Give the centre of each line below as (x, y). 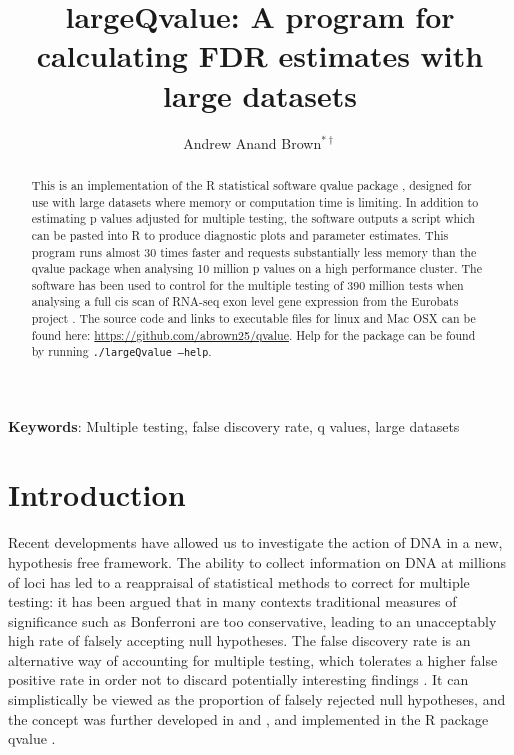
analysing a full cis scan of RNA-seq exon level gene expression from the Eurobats (245, 301)
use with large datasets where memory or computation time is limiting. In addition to (255, 201)
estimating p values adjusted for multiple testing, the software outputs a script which (253, 218)
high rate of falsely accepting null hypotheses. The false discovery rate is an (239, 640)
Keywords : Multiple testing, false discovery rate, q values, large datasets (234, 425)
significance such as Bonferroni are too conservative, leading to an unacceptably (252, 620)
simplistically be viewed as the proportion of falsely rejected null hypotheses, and (257, 699)
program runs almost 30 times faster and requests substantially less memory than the (254, 251)
